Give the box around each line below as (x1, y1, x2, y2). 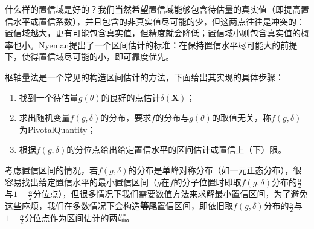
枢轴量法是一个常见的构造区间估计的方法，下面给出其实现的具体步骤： (5, 70, 284, 83)
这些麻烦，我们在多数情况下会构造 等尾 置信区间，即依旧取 (5, 199, 233, 212)
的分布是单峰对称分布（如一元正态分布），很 (128, 163, 302, 176)
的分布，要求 (100, 111, 152, 124)
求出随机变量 (19, 111, 70, 124)
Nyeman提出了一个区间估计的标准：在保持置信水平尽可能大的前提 (38, 38, 298, 51)
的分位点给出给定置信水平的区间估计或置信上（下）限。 (66, 143, 287, 156)
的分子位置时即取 (173, 175, 242, 188)
